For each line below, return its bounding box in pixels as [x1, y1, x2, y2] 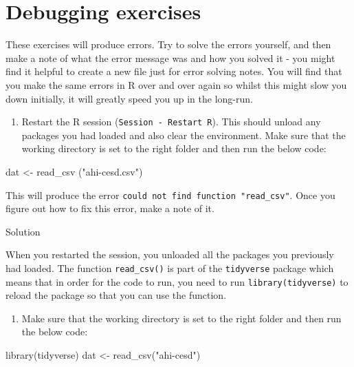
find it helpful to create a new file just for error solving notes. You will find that [5, 64, 342, 78]
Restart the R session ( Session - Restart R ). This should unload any [21, 114, 321, 129]
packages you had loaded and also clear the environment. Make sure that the [21, 127, 346, 142]
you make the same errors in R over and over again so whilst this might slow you [5, 77, 347, 92]
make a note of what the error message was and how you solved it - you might [5, 50, 335, 65]
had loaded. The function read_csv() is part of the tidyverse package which [5, 260, 334, 275]
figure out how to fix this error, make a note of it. [5, 201, 214, 216]
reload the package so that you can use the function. [5, 288, 227, 302]
